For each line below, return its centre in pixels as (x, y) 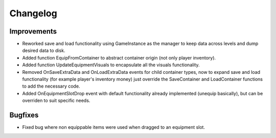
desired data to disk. (44, 50)
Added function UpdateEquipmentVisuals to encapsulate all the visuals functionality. (111, 65)
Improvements (33, 31)
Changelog (33, 13)
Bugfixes (24, 115)
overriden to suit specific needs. (56, 101)
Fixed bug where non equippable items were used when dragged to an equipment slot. (114, 127)
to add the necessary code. (51, 86)
